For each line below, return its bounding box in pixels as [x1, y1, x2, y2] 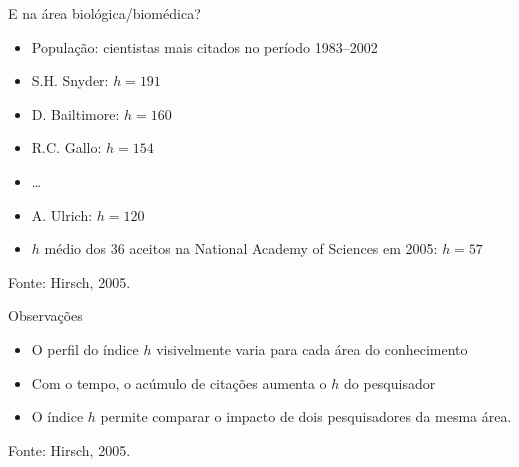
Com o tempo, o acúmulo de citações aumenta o [31, 372, 327, 393]
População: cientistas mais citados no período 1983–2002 [31, 36, 378, 57]
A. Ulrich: [31, 204, 93, 225]
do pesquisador [344, 372, 436, 393]
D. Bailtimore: [31, 103, 120, 124]
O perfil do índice [31, 338, 139, 359]
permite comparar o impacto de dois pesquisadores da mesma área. [100, 406, 512, 427]
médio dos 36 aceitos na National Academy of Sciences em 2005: [44, 238, 438, 259]
